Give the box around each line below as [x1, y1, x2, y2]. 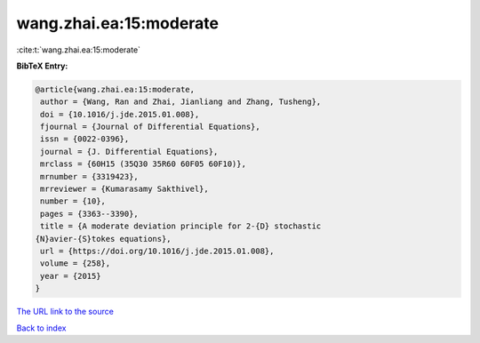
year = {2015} [40, 271, 101, 281]
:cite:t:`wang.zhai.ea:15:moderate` [16, 44, 141, 55]
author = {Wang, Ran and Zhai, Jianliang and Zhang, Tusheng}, [40, 97, 322, 107]
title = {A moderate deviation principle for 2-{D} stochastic [40, 221, 322, 231]
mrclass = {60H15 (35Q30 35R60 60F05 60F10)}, [40, 159, 246, 169]
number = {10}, [40, 196, 107, 206]
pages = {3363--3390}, [40, 209, 140, 219]
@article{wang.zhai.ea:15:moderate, [35, 84, 196, 94]
